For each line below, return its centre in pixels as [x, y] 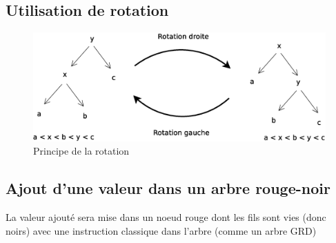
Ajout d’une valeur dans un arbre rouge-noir [168, 188]
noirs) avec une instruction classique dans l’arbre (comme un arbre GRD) [161, 230]
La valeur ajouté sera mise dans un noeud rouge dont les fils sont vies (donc [166, 216]
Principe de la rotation [81, 151]
